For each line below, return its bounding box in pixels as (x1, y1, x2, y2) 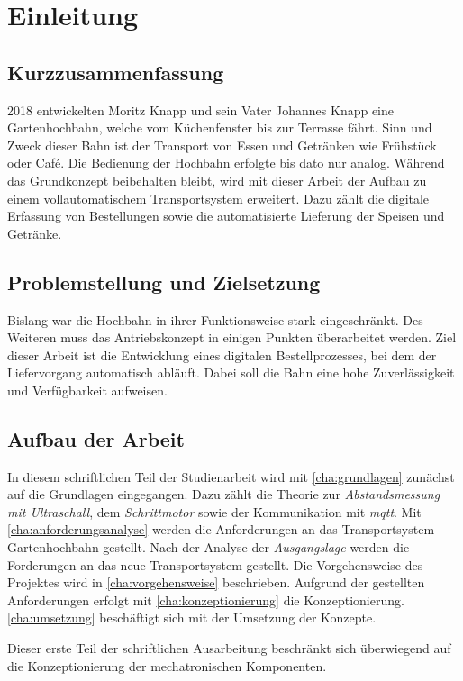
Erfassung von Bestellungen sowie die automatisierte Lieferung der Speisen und (7, 206, 445, 225)
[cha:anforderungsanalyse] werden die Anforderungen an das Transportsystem (7, 520, 435, 539)
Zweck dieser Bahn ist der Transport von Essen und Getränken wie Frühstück (7, 135, 437, 154)
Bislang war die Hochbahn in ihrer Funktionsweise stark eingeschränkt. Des (7, 310, 423, 329)
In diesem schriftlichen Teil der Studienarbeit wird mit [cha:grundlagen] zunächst (7, 467, 455, 486)
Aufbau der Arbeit (7, 424, 185, 452)
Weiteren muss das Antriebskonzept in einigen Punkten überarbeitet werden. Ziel (7, 328, 457, 347)
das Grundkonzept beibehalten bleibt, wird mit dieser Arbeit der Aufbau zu (7, 170, 427, 189)
